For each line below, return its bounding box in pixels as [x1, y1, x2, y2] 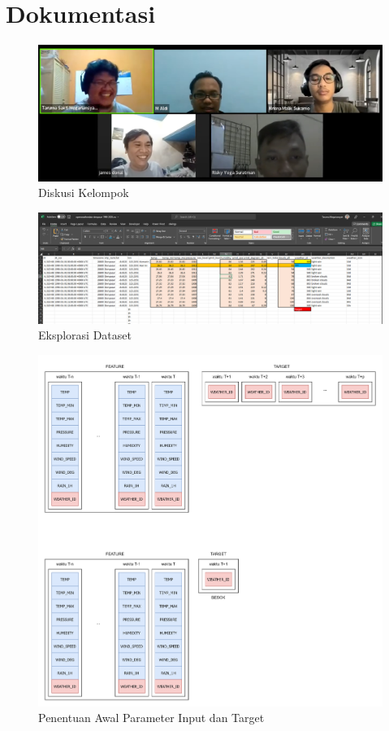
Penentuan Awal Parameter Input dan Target [38, 709, 265, 726]
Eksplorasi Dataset [38, 326, 132, 344]
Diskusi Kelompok [38, 184, 129, 201]
